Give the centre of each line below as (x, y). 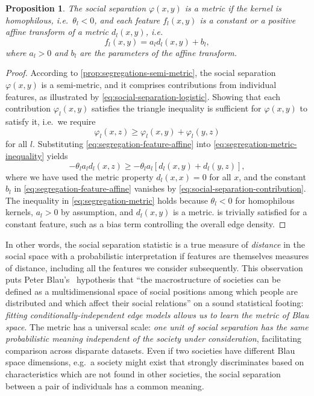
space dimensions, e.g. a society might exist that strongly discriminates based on (155, 362)
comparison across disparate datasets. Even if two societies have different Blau (150, 350)
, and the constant (272, 176)
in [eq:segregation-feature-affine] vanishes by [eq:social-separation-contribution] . (160, 188)
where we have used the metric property (80, 176)
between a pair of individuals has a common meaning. (105, 385)
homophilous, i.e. (37, 20)
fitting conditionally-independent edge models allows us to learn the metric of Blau (157, 315)
